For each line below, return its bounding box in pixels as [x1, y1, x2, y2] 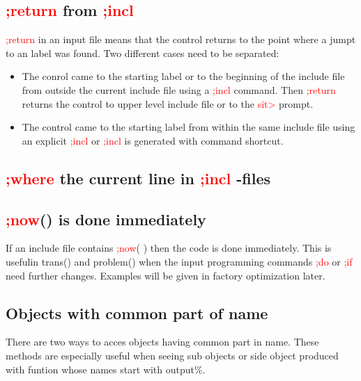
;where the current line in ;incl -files [6, 167, 271, 188]
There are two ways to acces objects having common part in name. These [6, 334, 319, 349]
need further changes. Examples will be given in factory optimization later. [6, 268, 325, 282]
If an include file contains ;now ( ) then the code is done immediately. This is [6, 241, 332, 255]
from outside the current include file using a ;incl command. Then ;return [22, 82, 336, 97]
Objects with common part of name [6, 302, 268, 323]
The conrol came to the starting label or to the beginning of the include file [22, 69, 345, 83]
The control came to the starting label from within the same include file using [22, 120, 355, 134]
